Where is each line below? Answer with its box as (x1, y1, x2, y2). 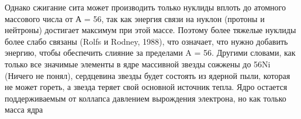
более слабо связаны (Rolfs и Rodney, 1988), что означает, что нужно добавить (5, 35, 288, 47)
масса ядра (5, 103, 43, 116)
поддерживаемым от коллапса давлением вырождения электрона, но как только (5, 92, 286, 104)
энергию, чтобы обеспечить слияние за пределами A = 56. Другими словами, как (5, 46, 296, 59)
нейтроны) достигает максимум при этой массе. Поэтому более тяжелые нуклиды (5, 24, 296, 36)
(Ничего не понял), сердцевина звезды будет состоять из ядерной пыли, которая (5, 69, 290, 81)
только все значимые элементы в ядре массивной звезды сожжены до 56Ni (5, 57, 271, 70)
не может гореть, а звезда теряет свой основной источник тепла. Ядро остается (5, 81, 288, 93)
